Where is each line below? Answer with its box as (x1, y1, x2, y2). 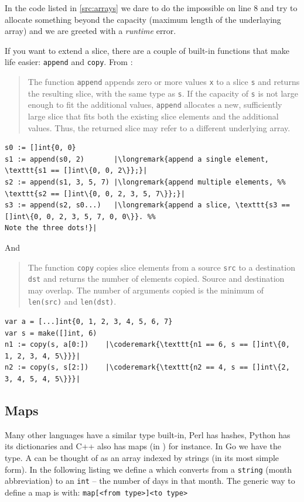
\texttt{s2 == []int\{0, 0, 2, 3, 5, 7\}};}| (5, 189, 185, 198)
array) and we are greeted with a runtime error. (5, 25, 176, 37)
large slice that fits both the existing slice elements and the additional (28, 110, 279, 122)
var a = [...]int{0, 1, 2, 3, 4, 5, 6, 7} (5, 317, 173, 326)
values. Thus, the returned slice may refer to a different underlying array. (28, 121, 291, 134)
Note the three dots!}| (5, 224, 97, 233)
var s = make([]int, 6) (5, 329, 97, 337)
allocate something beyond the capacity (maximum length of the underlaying (5, 13, 281, 25)
